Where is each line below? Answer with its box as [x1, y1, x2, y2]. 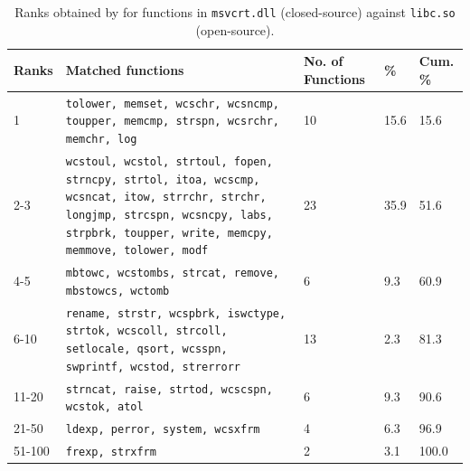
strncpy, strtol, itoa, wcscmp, [65, 173, 260, 186]
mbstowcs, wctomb [65, 284, 170, 297]
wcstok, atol [65, 400, 144, 414]
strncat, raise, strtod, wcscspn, [65, 382, 273, 396]
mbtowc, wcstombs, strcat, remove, [65, 267, 279, 280]
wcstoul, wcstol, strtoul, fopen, [65, 155, 273, 168]
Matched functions [65, 61, 184, 80]
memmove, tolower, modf [65, 244, 209, 258]
